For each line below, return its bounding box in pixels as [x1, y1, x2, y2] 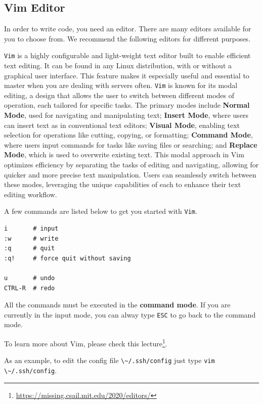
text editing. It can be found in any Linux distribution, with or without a [4, 60, 232, 71]
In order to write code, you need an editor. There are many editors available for [4, 23, 251, 34]
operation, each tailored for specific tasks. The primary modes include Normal [4, 100, 250, 110]
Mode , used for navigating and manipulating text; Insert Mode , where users [4, 110, 249, 120]
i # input [4, 225, 59, 233]
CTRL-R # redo [4, 284, 55, 292]
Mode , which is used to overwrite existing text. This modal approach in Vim [4, 149, 244, 160]
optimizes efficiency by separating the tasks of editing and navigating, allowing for [4, 159, 259, 170]
